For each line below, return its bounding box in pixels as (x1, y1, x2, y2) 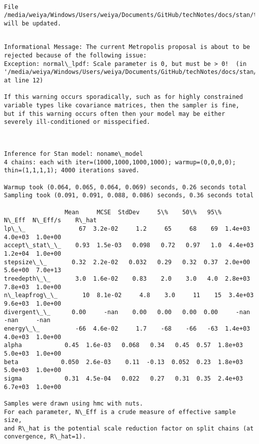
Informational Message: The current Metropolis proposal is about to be (4, 43, 250, 51)
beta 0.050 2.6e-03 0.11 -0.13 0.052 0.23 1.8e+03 (4, 358, 243, 366)
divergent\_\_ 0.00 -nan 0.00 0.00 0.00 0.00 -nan (4, 308, 250, 316)
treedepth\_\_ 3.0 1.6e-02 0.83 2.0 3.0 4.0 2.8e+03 (4, 275, 250, 282)
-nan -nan (4, 317, 51, 324)
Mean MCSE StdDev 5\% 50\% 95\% (64, 208, 222, 216)
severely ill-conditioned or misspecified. (4, 118, 150, 126)
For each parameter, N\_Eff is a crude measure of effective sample (4, 408, 236, 416)
